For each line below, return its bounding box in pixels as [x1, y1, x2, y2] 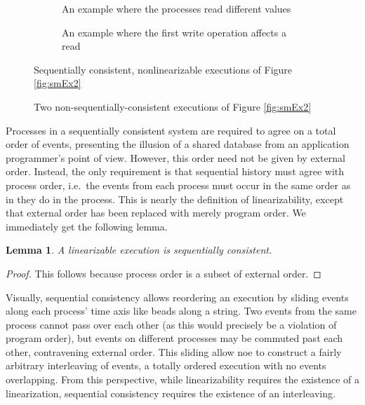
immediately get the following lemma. [6, 219, 168, 233]
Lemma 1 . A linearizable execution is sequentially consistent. [6, 242, 272, 257]
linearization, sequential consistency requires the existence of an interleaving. [6, 385, 336, 400]
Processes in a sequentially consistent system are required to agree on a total [6, 123, 336, 137]
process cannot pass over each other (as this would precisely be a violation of [6, 317, 337, 331]
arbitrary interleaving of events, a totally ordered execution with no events [6, 358, 326, 373]
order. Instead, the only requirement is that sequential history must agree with [6, 164, 345, 179]
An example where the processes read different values [62, 1, 291, 15]
